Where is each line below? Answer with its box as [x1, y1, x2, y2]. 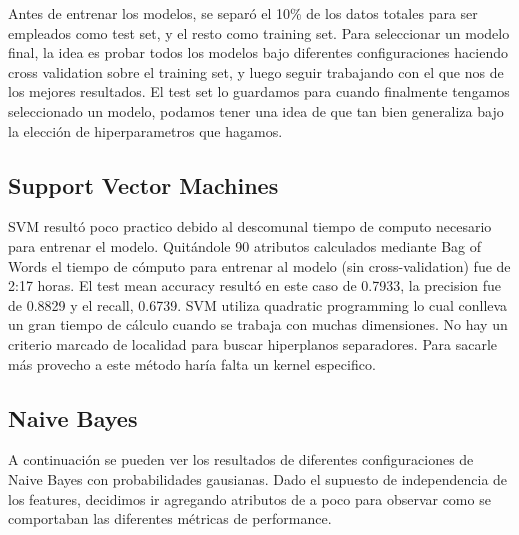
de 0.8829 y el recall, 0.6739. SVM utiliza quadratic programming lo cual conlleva [8, 294, 508, 315]
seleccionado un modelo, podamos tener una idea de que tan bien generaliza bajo [8, 100, 504, 121]
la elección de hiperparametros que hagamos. [8, 120, 283, 141]
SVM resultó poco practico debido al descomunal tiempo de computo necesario [8, 216, 492, 237]
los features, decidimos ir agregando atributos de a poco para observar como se [8, 488, 491, 509]
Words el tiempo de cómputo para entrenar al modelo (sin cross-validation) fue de [8, 255, 511, 276]
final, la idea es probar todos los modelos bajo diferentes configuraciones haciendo [8, 42, 508, 63]
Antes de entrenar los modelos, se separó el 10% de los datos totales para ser [8, 3, 478, 23]
